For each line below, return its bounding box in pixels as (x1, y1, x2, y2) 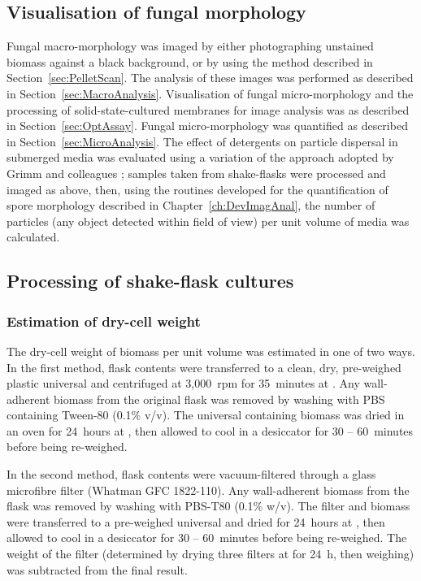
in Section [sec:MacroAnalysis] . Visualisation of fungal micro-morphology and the (7, 85, 414, 102)
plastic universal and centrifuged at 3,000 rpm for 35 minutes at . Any (7, 375, 360, 392)
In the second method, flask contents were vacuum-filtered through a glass (7, 466, 376, 483)
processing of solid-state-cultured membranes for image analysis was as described (7, 101, 410, 118)
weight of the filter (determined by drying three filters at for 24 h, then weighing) (7, 545, 414, 562)
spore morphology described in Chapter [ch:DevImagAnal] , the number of (7, 197, 375, 214)
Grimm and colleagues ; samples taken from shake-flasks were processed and (7, 164, 386, 181)
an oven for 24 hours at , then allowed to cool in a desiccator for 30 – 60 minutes (7, 422, 414, 439)
